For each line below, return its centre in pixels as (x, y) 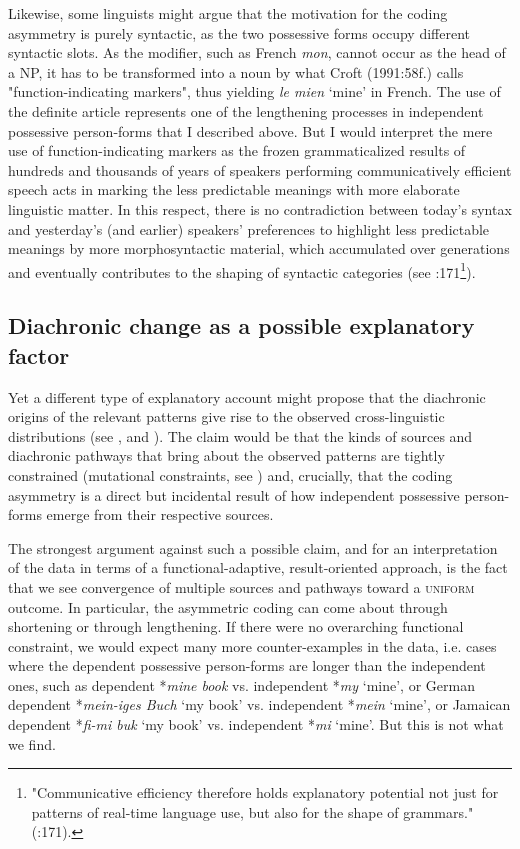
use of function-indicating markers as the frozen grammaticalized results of (237, 150)
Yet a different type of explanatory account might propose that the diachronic (247, 396)
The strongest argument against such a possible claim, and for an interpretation (253, 547)
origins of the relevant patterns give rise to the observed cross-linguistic (226, 416)
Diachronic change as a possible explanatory (241, 325)
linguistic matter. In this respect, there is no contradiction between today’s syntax (260, 208)
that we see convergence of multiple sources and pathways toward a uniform (241, 586)
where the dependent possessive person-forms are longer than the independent (247, 665)
